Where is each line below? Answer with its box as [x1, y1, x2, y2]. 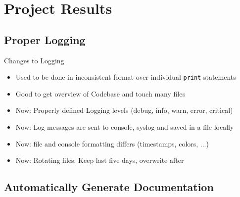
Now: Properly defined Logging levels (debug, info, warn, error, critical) [15, 105, 233, 115]
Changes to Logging [4, 55, 64, 65]
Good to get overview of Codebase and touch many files [15, 88, 185, 98]
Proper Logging [4, 32, 86, 47]
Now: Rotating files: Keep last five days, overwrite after [15, 155, 184, 165]
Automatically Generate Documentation [4, 179, 214, 195]
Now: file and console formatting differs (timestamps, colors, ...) [15, 138, 209, 148]
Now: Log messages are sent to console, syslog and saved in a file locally [15, 122, 234, 132]
